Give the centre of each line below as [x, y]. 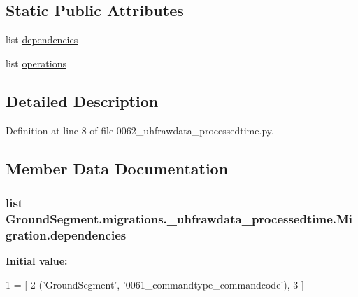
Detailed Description [82, 101]
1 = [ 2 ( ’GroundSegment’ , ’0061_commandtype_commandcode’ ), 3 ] [155, 284]
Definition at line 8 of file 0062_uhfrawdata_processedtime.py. [140, 130]
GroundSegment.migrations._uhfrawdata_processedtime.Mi [179, 218]
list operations [36, 63]
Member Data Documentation [117, 168]
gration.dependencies [66, 234]
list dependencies [42, 40]
